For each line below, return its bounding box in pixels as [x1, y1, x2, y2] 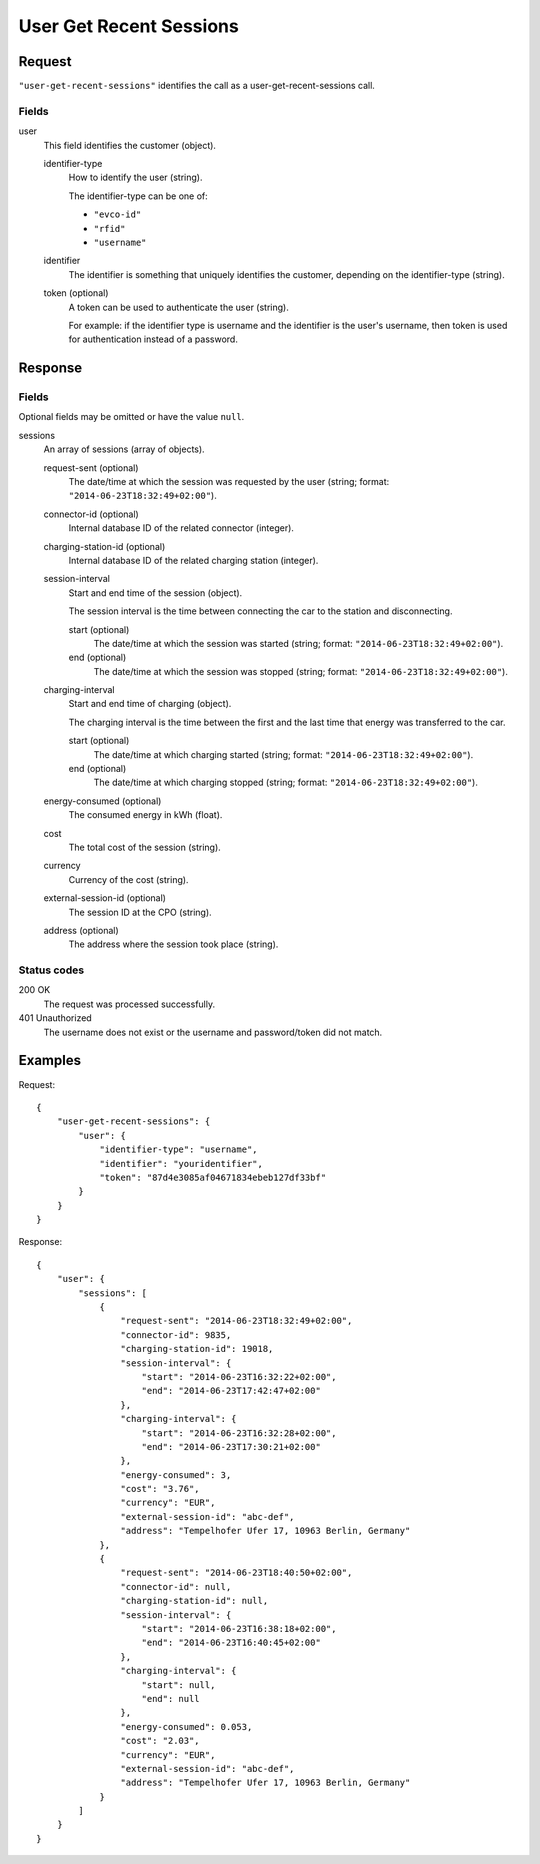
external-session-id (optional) [43, 892, 167, 904]
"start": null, [141, 1679, 216, 1690]
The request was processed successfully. [43, 998, 215, 1010]
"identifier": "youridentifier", [99, 1158, 264, 1169]
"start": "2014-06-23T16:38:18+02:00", [141, 1623, 337, 1634]
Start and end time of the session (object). [68, 586, 243, 599]
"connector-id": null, [120, 1581, 232, 1592]
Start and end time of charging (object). [68, 698, 232, 710]
